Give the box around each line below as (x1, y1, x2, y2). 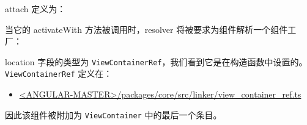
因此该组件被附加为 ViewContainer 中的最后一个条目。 (5, 108, 222, 121)
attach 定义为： (5, 2, 66, 15)
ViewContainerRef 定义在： (5, 67, 113, 80)
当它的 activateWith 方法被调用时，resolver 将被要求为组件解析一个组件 (5, 23, 288, 35)
